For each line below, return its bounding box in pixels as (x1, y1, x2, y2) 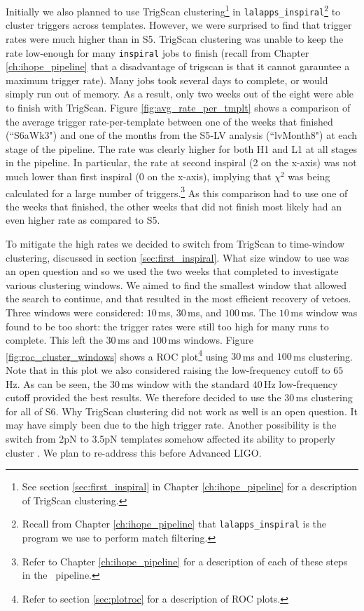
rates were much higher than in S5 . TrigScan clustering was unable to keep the (6, 31, 344, 46)
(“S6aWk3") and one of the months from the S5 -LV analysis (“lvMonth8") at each (6, 128, 358, 142)
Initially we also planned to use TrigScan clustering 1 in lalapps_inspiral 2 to (6, 2, 341, 18)
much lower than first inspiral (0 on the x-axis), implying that (6, 168, 272, 183)
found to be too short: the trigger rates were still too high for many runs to (6, 318, 329, 333)
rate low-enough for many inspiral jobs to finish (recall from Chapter (6, 45, 309, 60)
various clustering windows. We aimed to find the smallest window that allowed (6, 277, 346, 292)
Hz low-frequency (263, 376, 338, 391)
